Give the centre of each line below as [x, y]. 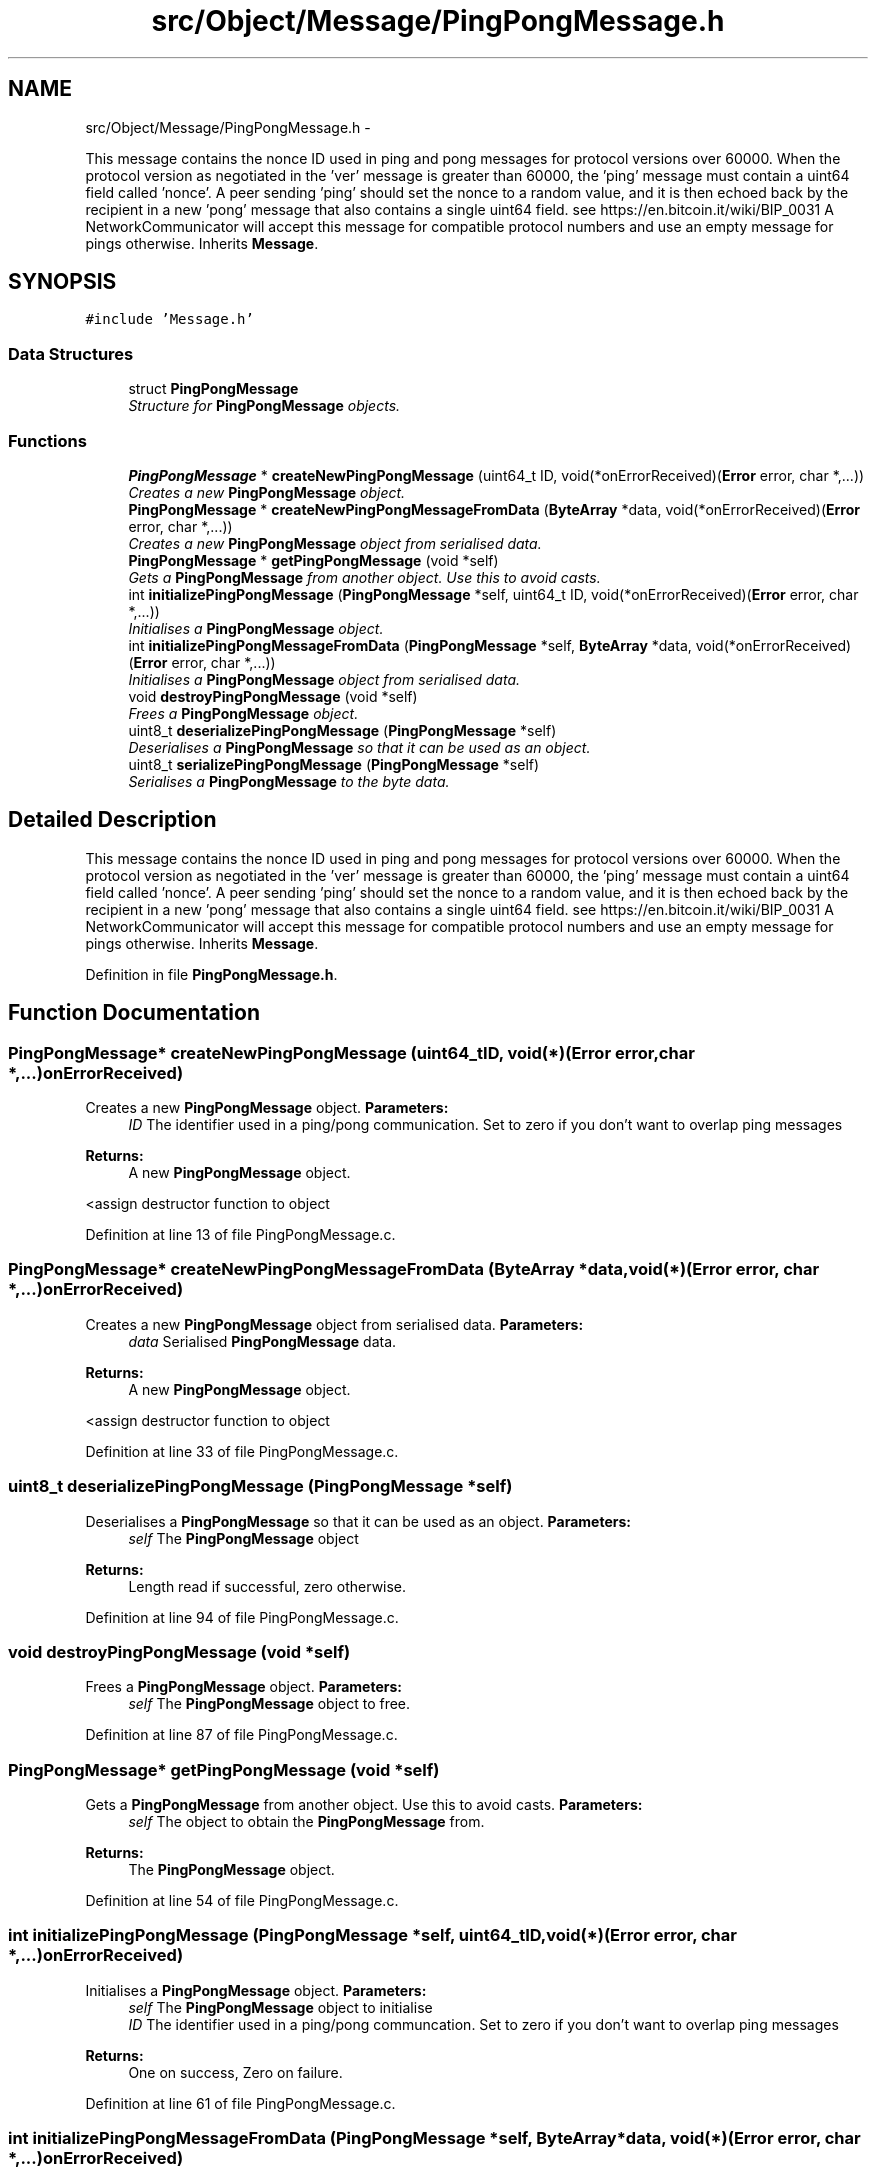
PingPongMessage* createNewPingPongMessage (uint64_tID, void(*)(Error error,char [351, 1052]
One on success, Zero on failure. [235, 2072]
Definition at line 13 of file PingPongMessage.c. [240, 1234]
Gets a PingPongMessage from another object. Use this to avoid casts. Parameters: [364, 1804]
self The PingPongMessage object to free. [269, 1704]
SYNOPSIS [62, 282]
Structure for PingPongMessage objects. [264, 406]
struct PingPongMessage [213, 389]
